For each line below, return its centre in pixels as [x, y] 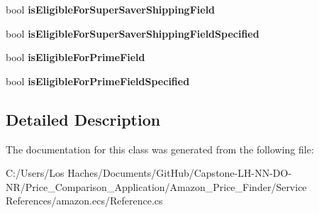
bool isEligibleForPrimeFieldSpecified [98, 81]
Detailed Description [83, 119]
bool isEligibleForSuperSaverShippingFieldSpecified [133, 33]
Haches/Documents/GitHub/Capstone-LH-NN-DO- [180, 173]
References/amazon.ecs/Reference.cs [84, 201]
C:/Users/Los [35, 173]
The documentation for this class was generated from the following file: [160, 149]
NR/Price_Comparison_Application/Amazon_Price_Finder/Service [156, 186]
